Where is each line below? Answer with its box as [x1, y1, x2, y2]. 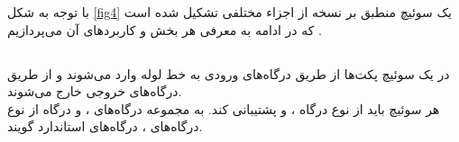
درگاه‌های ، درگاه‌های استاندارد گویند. [7, 117, 203, 136]
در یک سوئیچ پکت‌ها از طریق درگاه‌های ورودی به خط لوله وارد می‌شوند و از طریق [7, 64, 450, 83]
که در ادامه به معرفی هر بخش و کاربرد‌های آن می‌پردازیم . [7, 20, 322, 39]
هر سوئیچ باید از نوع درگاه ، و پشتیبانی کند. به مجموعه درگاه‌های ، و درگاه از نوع [7, 99, 440, 118]
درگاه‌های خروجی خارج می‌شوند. [7, 82, 182, 101]
